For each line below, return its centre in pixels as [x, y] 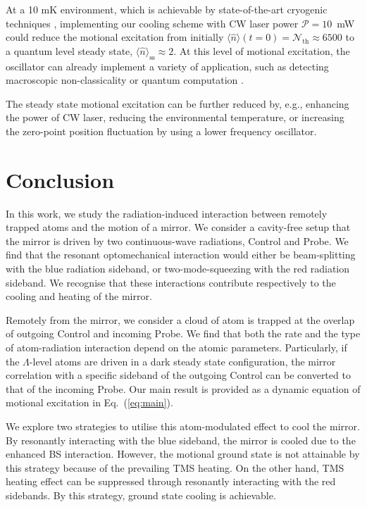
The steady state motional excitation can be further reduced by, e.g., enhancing [178, 103]
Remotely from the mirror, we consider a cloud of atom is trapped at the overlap [180, 319]
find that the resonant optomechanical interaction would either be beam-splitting [181, 255]
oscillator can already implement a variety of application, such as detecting [167, 66]
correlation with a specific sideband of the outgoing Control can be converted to [178, 375]
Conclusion [60, 179]
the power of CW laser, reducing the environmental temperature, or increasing [175, 117]
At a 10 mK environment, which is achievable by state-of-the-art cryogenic [167, 9]
